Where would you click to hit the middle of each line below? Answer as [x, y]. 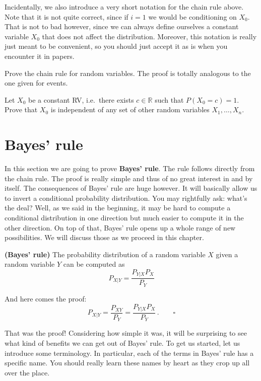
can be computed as [94, 264]
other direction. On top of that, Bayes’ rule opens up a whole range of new [120, 227]
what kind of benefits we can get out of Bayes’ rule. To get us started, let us [122, 343]
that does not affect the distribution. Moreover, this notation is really [149, 36]
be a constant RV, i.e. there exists [81, 99]
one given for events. [36, 83]
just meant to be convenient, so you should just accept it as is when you [116, 46]
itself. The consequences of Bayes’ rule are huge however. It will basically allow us [131, 188]
